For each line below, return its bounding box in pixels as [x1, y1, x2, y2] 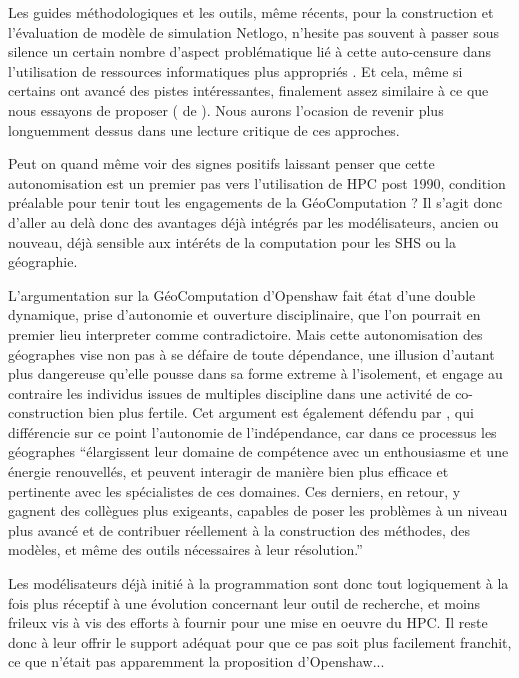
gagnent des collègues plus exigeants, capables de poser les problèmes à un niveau [8, 500, 508, 521]
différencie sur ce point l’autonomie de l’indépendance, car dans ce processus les [8, 421, 497, 442]
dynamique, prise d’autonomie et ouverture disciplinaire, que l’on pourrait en [8, 304, 481, 325]
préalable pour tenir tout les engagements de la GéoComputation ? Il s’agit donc [8, 192, 503, 213]
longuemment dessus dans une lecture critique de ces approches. [8, 119, 400, 140]
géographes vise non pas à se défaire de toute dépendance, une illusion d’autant [8, 343, 495, 364]
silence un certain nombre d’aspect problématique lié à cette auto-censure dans [8, 41, 492, 62]
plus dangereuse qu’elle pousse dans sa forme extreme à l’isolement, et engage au [8, 363, 503, 384]
